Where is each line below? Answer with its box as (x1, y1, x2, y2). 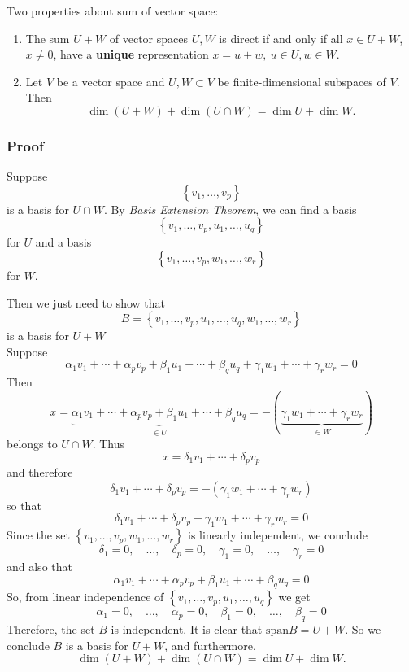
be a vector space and (56, 72, 165, 89)
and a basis (35, 233, 92, 251)
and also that (7, 558, 72, 575)
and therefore (7, 464, 73, 481)
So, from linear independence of (7, 588, 164, 605)
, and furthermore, (164, 636, 256, 653)
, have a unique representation (53, 46, 209, 63)
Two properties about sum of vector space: (7, 2, 219, 19)
